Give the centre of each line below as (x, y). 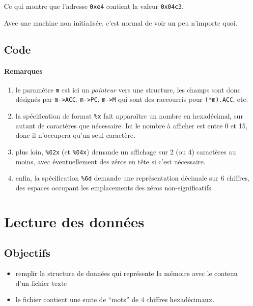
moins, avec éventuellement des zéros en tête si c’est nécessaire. (111, 161)
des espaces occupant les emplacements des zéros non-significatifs (113, 187)
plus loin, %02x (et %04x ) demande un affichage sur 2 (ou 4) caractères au (126, 151)
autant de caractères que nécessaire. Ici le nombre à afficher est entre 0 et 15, (131, 125)
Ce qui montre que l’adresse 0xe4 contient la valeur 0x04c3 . (94, 6)
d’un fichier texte (41, 283)
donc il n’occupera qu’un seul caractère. (75, 135)
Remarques (23, 71)
